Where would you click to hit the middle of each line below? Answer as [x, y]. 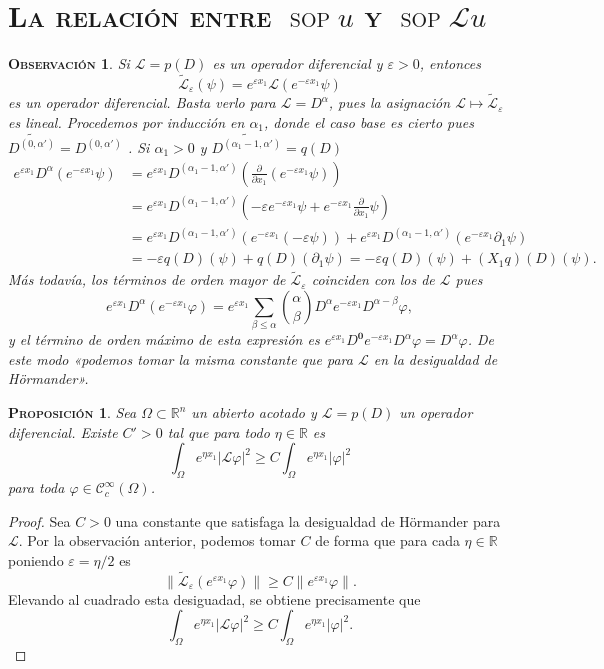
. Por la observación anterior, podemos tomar [157, 540]
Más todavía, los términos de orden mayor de [147, 279]
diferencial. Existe [63, 431]
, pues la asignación [389, 102]
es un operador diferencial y [297, 63]
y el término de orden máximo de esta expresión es [164, 339]
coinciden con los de [373, 279]
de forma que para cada [387, 540]
